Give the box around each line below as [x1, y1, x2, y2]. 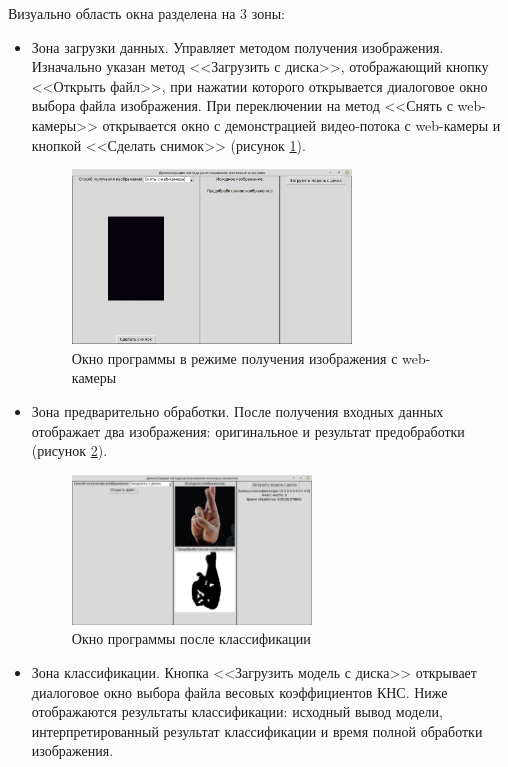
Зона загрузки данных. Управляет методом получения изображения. [31, 36, 444, 57]
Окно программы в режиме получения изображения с [71, 347, 398, 368]
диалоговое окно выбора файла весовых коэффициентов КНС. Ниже [31, 681, 448, 702]
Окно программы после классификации [71, 628, 311, 649]
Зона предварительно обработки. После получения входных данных [31, 401, 444, 422]
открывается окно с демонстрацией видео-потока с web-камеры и [102, 114, 501, 135]
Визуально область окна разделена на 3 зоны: [8, 3, 285, 23]
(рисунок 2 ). [31, 440, 108, 461]
